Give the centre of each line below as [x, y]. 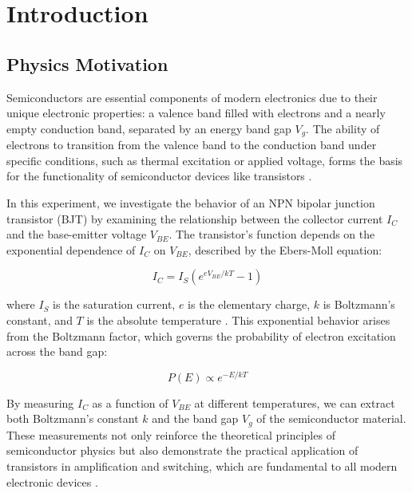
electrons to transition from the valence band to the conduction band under [192, 145]
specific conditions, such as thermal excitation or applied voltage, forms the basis [205, 160]
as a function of [130, 402]
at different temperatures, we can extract [295, 402]
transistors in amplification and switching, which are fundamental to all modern [202, 466]
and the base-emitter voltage [77, 234]
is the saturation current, [114, 304]
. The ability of [343, 128]
